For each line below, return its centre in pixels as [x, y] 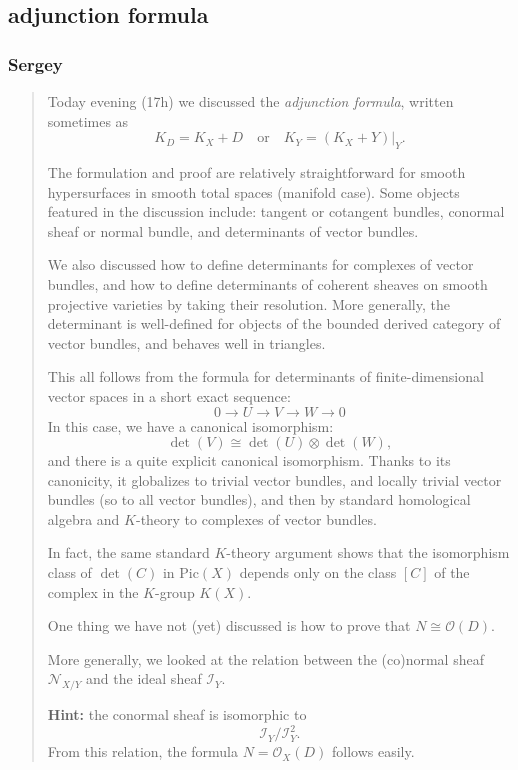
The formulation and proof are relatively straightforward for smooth [256, 171]
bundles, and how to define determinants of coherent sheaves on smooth [267, 283]
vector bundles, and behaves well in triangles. [186, 342]
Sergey [35, 63]
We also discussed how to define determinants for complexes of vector [260, 264]
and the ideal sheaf [144, 678]
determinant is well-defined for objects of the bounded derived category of [274, 323]
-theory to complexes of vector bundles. [256, 518]
